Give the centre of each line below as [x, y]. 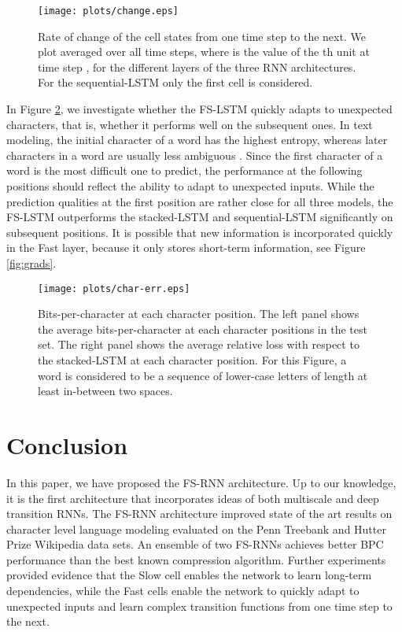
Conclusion [67, 444]
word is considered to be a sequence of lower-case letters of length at [203, 375]
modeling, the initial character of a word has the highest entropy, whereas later [197, 140]
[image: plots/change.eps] [108, 11]
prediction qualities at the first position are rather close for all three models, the [200, 201]
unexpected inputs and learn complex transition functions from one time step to [199, 606]
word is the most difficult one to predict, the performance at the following [184, 170]
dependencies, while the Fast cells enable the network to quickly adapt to [183, 591]
